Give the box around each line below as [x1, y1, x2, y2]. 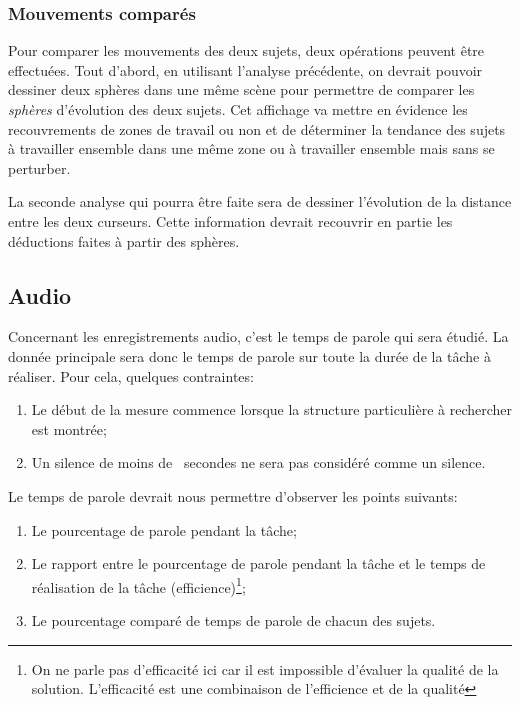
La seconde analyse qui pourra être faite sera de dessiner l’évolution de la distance [8, 191, 512, 212]
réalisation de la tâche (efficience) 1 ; [31, 573, 246, 597]
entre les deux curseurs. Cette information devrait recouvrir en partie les [8, 210, 453, 231]
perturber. [8, 157, 71, 178]
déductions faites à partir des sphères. [8, 230, 240, 251]
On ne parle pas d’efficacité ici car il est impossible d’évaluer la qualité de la [31, 658, 499, 679]
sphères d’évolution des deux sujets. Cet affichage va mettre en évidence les [8, 99, 468, 119]
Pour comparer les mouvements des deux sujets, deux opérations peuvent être [8, 40, 485, 61]
